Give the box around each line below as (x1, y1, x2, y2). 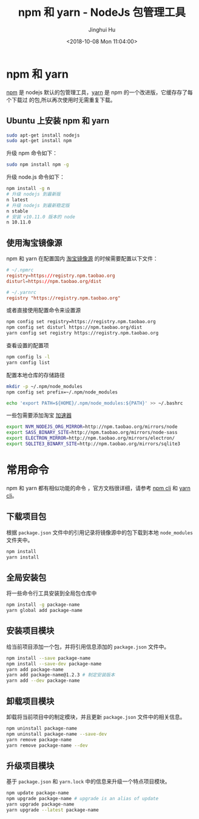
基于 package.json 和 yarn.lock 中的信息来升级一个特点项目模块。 (6, 778, 171, 785)
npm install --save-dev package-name (6, 661, 102, 667)
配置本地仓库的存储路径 (6, 371, 65, 378)
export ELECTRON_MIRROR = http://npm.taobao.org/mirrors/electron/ (6, 435, 175, 441)
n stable (6, 208, 29, 214)
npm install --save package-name (6, 655, 91, 661)
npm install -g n (6, 186, 50, 192)
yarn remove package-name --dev (6, 742, 88, 749)
